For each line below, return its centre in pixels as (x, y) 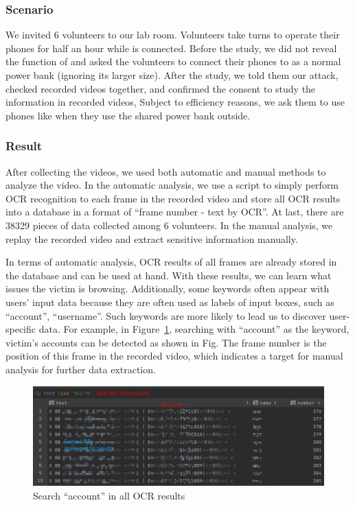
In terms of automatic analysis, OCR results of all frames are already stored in (171, 262)
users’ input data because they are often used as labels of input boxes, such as (170, 302)
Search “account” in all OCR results (109, 495)
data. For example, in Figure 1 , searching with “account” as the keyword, (194, 329)
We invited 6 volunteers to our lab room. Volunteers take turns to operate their (173, 35)
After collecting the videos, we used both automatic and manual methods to (166, 171)
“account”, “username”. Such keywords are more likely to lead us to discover (166, 315)
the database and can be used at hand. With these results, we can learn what (169, 275)
